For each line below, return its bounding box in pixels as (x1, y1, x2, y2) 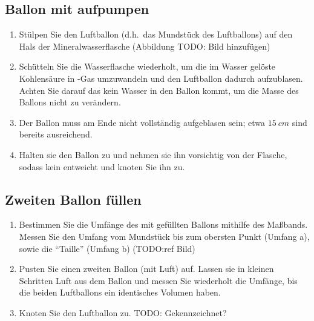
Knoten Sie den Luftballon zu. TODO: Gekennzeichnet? (19, 306, 227, 319)
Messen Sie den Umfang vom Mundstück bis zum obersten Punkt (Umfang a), (19, 230, 310, 242)
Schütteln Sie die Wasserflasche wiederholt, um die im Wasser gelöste (19, 60, 276, 73)
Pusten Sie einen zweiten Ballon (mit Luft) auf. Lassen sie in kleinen (19, 262, 274, 275)
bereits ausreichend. (19, 128, 93, 141)
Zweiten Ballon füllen (5, 190, 142, 208)
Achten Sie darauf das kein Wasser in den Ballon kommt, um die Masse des (19, 84, 299, 96)
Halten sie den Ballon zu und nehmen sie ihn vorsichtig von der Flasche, (19, 148, 287, 160)
